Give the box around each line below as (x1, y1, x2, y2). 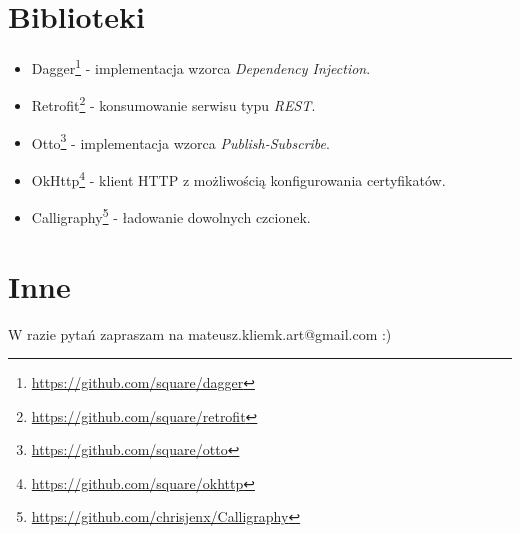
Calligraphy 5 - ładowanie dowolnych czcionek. (31, 204, 311, 227)
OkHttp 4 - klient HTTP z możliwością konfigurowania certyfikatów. (31, 166, 446, 190)
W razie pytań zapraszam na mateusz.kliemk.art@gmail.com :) (8, 323, 392, 344)
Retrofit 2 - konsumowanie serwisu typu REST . (31, 92, 316, 116)
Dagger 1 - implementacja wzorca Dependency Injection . (31, 55, 371, 78)
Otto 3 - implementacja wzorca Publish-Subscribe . (31, 129, 330, 153)
